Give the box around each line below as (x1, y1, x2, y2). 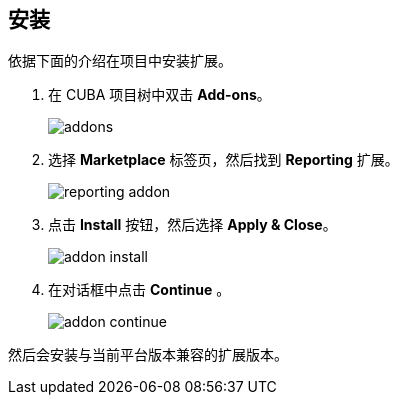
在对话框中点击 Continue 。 (48, 281, 231, 299)
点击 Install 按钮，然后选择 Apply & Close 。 (48, 216, 337, 234)
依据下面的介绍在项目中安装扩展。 (8, 52, 232, 70)
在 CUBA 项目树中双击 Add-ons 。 (48, 86, 271, 104)
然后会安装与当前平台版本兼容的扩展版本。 (8, 346, 288, 364)
